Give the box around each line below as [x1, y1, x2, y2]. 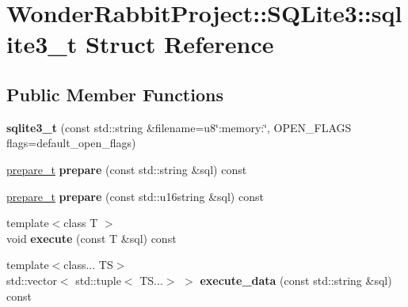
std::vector [6, 271, 57, 288]
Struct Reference [85, 28, 274, 60]
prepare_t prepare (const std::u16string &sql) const [6, 188, 264, 204]
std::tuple [75, 271, 121, 288]
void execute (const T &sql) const [6, 229, 177, 246]
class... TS [63, 256, 113, 273]
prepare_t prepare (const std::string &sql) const [6, 161, 247, 177]
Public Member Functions [6, 81, 223, 106]
